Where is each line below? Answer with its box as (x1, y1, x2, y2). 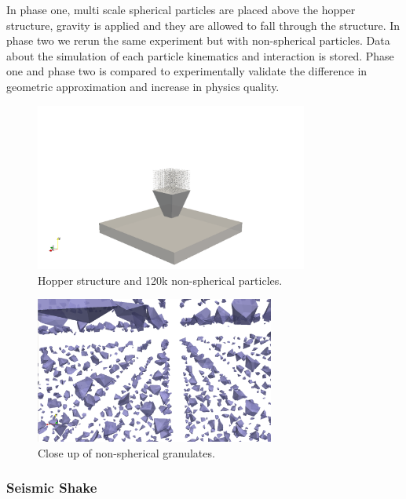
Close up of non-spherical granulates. (38, 444, 215, 461)
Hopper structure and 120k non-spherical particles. (38, 271, 283, 288)
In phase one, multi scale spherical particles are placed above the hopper (6, 2, 356, 17)
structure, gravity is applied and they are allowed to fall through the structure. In (6, 16, 401, 33)
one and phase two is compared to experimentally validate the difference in (6, 63, 368, 79)
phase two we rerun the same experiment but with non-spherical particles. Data (6, 32, 390, 49)
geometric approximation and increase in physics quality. (6, 78, 280, 94)
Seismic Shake (6, 478, 97, 497)
